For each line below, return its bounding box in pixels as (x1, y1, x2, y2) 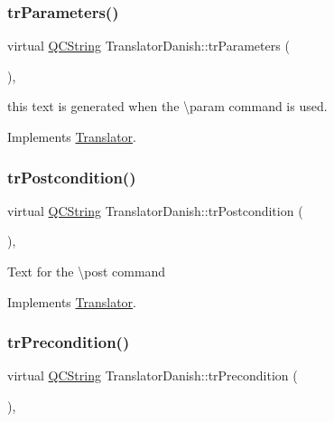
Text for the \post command (7, 262, 166, 280)
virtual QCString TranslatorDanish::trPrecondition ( (7, 366, 298, 385)
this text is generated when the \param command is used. (7, 97, 328, 116)
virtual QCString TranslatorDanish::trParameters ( (7, 36, 290, 55)
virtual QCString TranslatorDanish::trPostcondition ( (7, 201, 303, 220)
